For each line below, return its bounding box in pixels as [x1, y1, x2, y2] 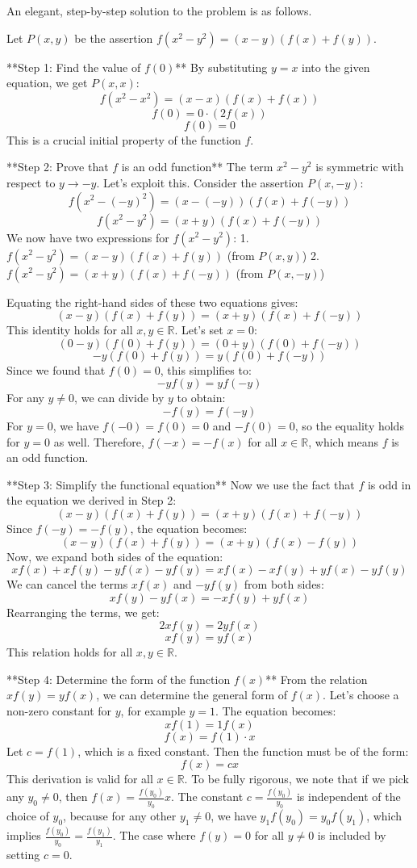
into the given [302, 58, 370, 75]
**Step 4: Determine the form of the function [6, 670, 231, 687]
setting [6, 846, 40, 863]
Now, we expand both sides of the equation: [6, 547, 223, 564]
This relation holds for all [6, 644, 133, 660]
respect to [6, 174, 56, 191]
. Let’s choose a [323, 686, 399, 703]
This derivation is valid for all [6, 770, 153, 787]
